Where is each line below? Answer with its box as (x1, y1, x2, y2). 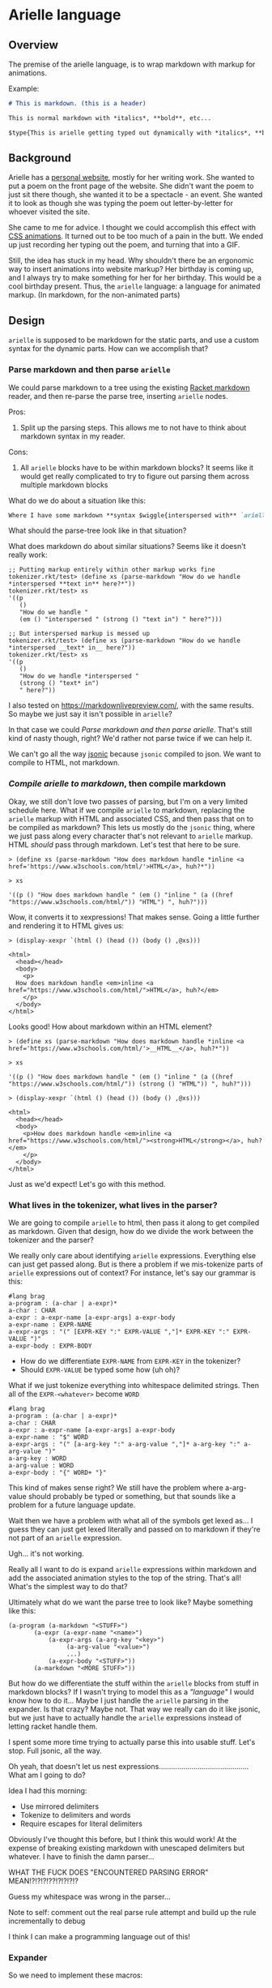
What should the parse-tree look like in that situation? (8, 525, 187, 536)
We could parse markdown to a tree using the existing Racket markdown (8, 383, 251, 392)
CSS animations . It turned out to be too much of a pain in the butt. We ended (8, 231, 264, 241)
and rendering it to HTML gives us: (8, 920, 124, 930)
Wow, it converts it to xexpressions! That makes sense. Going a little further (8, 912, 260, 922)
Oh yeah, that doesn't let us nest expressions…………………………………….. (8, 1762, 249, 1772)
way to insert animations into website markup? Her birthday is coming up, (8, 264, 254, 274)
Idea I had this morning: (8, 1786, 87, 1796)
